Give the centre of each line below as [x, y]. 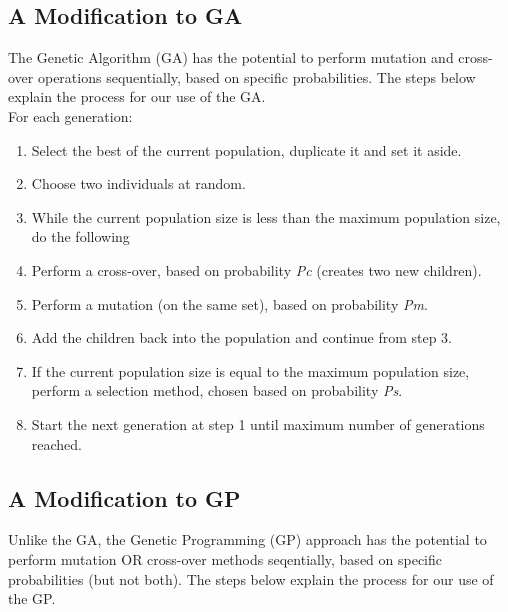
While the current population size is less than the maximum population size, [266, 216]
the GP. [32, 598]
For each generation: [70, 115]
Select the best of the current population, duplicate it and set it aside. [246, 149]
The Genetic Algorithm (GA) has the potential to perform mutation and [231, 57]
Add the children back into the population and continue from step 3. [241, 337]
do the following [80, 236]
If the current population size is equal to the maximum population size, [250, 370]
